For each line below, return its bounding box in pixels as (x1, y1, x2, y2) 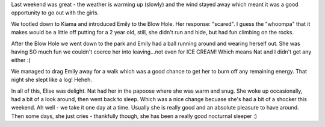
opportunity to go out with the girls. (11, 9, 99, 16)
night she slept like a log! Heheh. (11, 76, 93, 84)
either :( (11, 57, 31, 64)
